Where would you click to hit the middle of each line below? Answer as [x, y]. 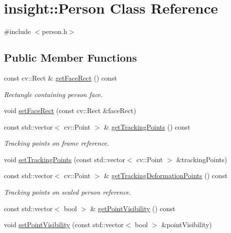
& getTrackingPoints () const [147, 126]
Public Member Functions [70, 58]
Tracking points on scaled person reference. [67, 192]
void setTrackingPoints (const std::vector [65, 159]
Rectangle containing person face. [53, 94]
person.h [55, 31]
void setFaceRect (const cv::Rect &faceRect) [70, 110]
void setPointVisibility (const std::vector [64, 225]
